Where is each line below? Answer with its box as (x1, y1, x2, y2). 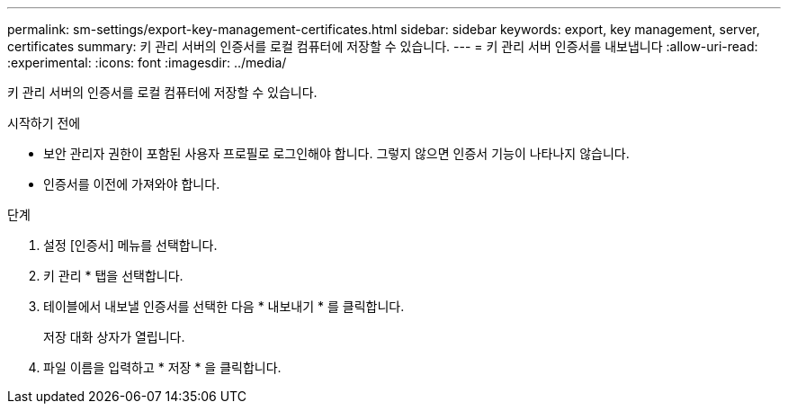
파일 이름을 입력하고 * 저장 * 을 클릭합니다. (43, 360, 282, 375)
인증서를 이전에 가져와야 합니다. (43, 176, 220, 192)
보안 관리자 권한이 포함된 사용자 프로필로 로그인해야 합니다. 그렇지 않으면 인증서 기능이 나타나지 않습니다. (43, 146, 630, 161)
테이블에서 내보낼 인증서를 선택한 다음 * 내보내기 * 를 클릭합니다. (43, 299, 405, 314)
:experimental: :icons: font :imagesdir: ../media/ (7, 55, 287, 70)
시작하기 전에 (7, 115, 81, 130)
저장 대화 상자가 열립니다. (43, 329, 185, 344)
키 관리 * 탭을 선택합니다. (43, 268, 184, 283)
